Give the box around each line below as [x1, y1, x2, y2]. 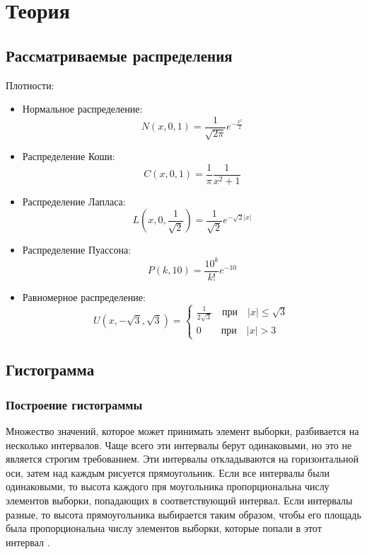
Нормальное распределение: [22, 101, 143, 116]
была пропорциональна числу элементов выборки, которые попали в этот [6, 521, 322, 536]
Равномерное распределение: [22, 289, 146, 304]
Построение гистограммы [6, 395, 143, 413]
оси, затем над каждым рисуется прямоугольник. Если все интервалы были [6, 465, 330, 480]
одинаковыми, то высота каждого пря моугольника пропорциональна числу [6, 479, 330, 494]
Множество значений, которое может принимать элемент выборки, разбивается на [6, 424, 359, 438]
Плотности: [6, 77, 54, 92]
